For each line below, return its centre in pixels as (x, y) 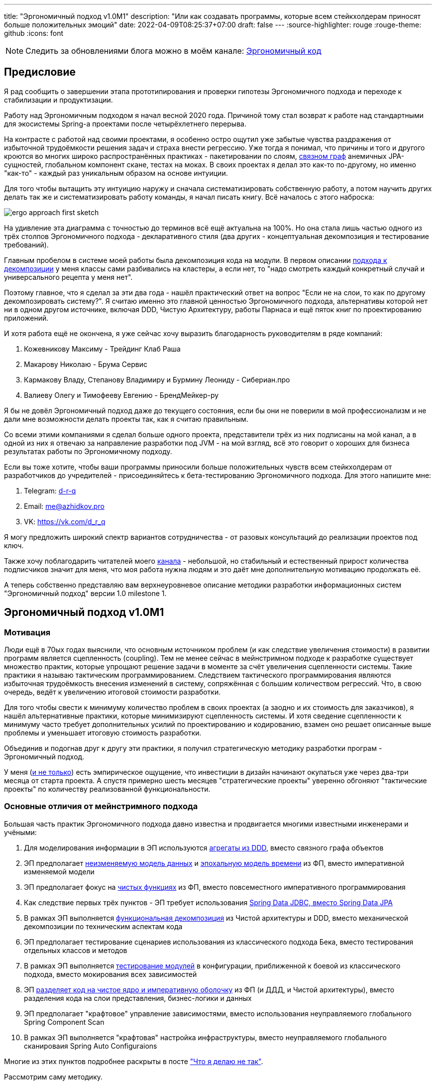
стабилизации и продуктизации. (58, 100)
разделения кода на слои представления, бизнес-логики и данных (138, 998)
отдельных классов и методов (76, 950)
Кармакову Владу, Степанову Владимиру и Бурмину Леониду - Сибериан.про (157, 379)
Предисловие (40, 72)
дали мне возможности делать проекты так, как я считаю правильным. (126, 419)
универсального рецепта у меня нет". (68, 277)
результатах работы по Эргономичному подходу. (88, 451)
